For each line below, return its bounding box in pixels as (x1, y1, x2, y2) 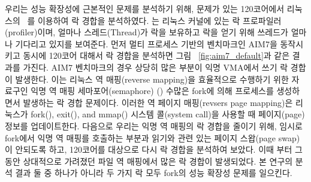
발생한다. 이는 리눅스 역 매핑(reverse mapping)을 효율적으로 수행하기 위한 (15, 72, 289, 85)
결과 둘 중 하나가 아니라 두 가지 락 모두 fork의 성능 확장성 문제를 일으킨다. (15, 166, 292, 179)
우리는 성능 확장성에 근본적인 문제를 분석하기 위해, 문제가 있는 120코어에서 (5, 2, 285, 14)
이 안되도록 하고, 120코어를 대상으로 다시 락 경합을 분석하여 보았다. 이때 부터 (5, 143, 292, 156)
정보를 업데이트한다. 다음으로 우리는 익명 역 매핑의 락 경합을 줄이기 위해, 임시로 (5, 119, 303, 132)
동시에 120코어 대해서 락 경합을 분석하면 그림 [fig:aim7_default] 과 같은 (23, 49, 290, 62)
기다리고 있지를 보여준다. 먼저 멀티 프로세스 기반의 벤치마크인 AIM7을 (15, 37, 277, 50)
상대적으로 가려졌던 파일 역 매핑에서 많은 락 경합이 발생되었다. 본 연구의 (23, 154, 293, 167)
